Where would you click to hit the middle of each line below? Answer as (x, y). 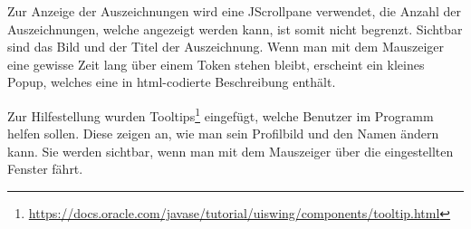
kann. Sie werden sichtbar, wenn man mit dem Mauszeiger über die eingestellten (231, 151)
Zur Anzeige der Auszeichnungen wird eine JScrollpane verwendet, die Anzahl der (235, 11)
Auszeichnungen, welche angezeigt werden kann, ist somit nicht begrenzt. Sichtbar (235, 29)
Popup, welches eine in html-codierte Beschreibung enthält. (172, 82)
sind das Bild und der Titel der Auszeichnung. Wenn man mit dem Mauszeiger (226, 47)
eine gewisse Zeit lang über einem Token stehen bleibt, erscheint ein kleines (216, 64)
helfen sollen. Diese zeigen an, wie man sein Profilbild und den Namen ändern (223, 134)
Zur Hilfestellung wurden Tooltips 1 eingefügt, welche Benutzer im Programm (221, 114)
